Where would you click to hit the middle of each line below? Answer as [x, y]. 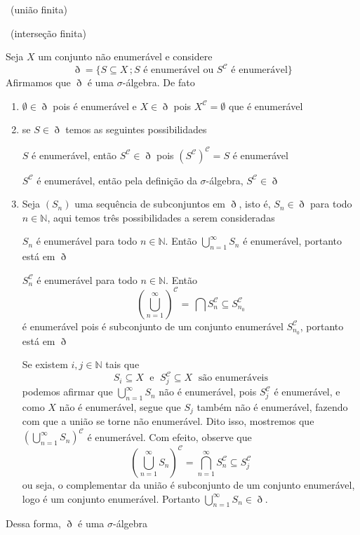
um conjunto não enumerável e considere [125, 56]
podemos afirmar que [67, 392]
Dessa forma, [33, 523]
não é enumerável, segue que [120, 406]
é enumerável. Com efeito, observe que [169, 436]
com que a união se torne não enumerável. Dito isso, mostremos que [168, 421]
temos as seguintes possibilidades [136, 129]
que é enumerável [266, 106]
